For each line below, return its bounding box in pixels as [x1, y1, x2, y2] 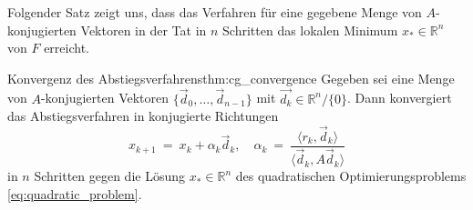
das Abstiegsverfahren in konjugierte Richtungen [7, 106, 279, 125]
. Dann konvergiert [347, 88, 452, 107]
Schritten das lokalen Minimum [222, 20, 398, 39]
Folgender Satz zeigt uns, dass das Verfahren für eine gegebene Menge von [7, 3, 422, 21]
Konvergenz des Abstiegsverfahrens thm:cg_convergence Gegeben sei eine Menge [7, 68, 455, 87]
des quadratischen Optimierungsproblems [235, 166, 467, 185]
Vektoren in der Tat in [80, 20, 207, 39]
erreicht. [44, 38, 89, 57]
